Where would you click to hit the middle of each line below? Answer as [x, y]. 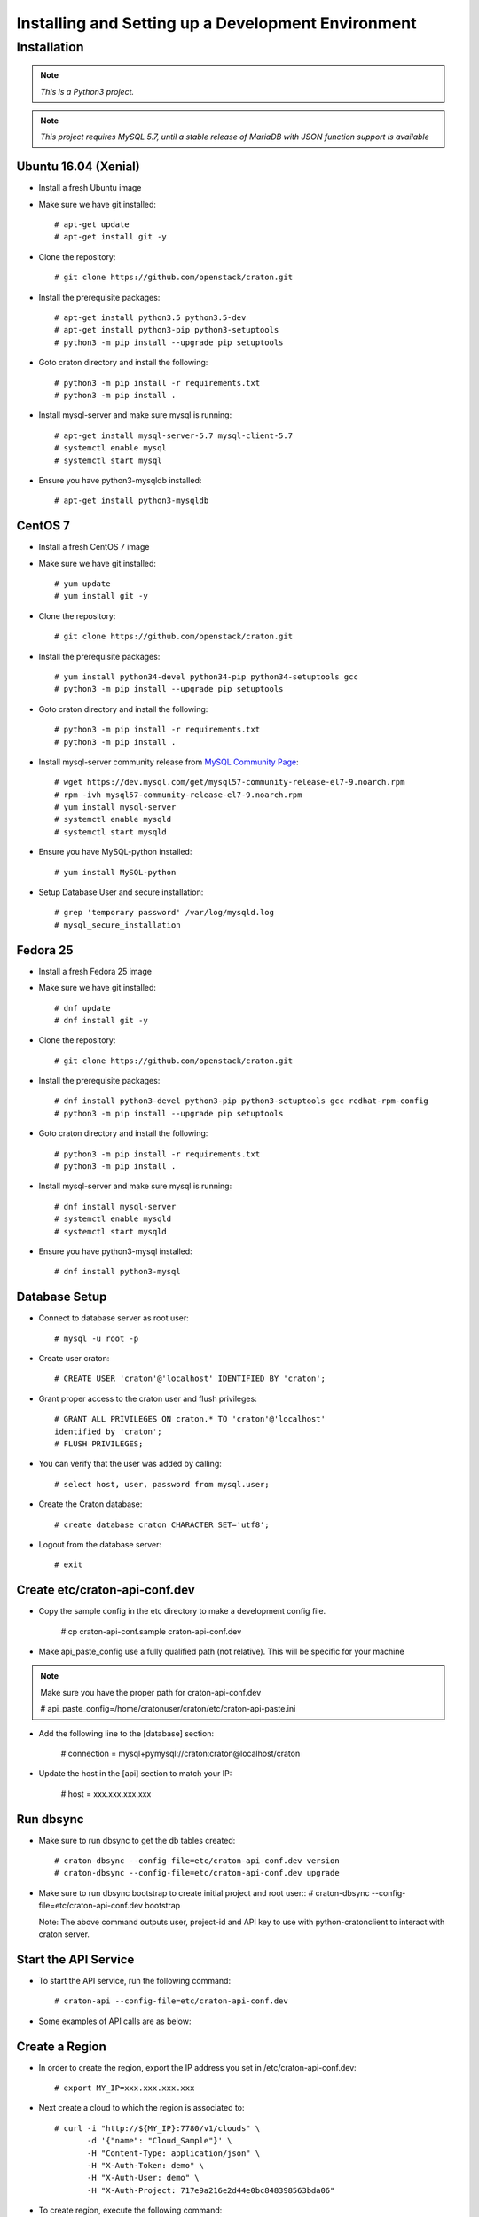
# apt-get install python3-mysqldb [132, 501]
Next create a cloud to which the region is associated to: [141, 2108]
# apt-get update [92, 225]
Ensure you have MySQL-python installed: [115, 852]
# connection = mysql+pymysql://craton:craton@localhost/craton [181, 1753]
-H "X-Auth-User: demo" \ [143, 2178]
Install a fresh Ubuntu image [90, 188]
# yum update [82, 584]
